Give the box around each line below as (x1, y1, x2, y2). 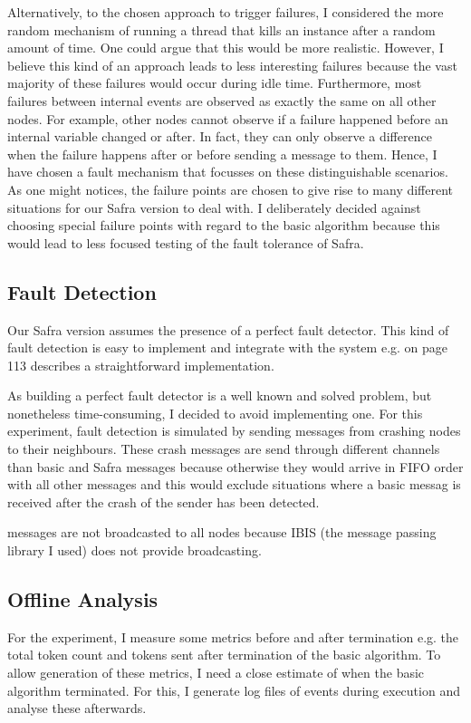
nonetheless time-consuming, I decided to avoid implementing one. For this (7, 403, 423, 422)
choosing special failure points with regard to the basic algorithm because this (7, 216, 440, 235)
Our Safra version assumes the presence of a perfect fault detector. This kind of (7, 320, 449, 339)
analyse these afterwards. (7, 699, 147, 718)
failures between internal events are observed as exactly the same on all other (7, 91, 437, 110)
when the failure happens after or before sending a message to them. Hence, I (7, 144, 437, 163)
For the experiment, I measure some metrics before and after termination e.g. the (7, 627, 459, 646)
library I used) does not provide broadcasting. (7, 541, 262, 560)
